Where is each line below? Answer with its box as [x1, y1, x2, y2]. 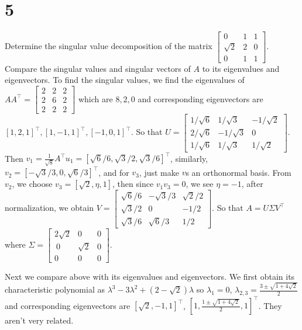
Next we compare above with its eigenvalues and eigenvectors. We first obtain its [5, 270, 295, 282]
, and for [98, 166, 129, 178]
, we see [186, 178, 214, 190]
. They [258, 299, 282, 311]
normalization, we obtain [5, 202, 94, 214]
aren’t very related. [5, 314, 74, 326]
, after [241, 178, 263, 190]
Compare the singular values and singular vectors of [5, 62, 191, 74]
